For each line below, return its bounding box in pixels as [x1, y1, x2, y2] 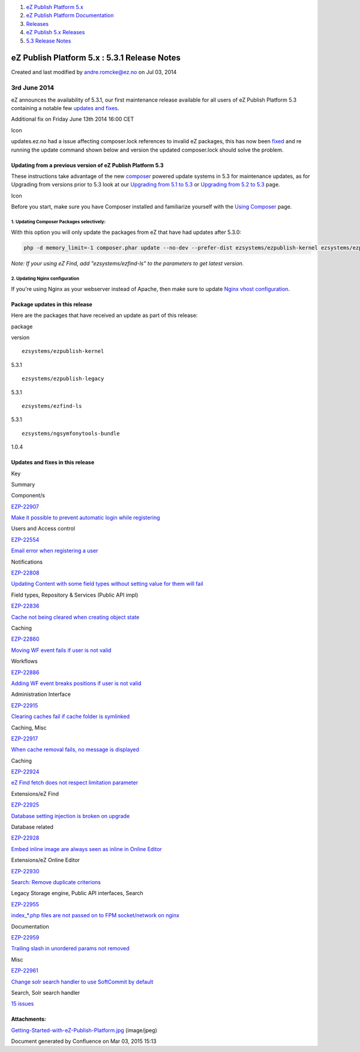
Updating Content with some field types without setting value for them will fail [11, 580, 203, 588]
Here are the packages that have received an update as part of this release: [11, 312, 198, 319]
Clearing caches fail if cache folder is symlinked [11, 713, 130, 720]
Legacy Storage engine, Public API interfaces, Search [11, 890, 143, 897]
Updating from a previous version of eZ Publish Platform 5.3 [11, 161, 164, 168]
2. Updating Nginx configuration [11, 275, 79, 282]
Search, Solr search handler [11, 989, 80, 996]
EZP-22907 [11, 503, 39, 510]
